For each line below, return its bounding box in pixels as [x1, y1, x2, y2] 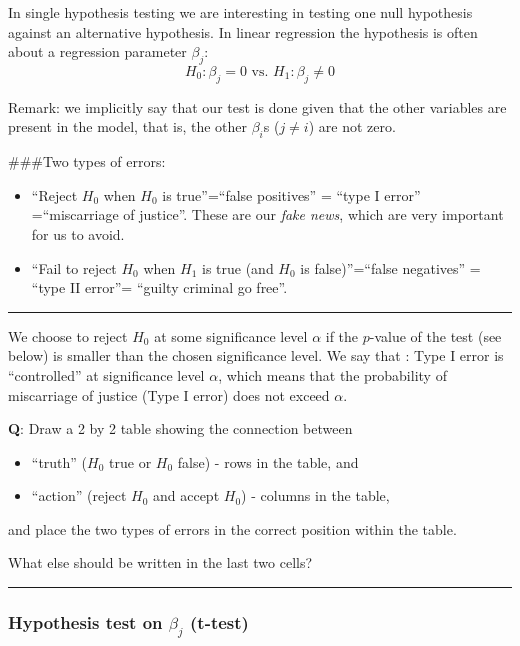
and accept [152, 485, 220, 506]
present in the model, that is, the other [8, 116, 248, 137]
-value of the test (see [369, 325, 502, 346]
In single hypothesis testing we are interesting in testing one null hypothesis [8, 2, 473, 22]
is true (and [202, 257, 274, 278]
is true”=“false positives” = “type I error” [162, 184, 421, 205]
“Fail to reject [31, 257, 117, 278]
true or [109, 451, 152, 472]
